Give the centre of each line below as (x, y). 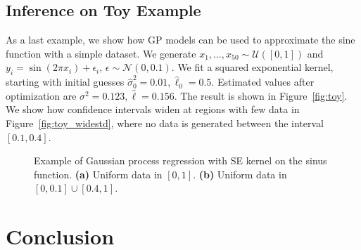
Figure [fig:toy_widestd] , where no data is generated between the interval (165, 123)
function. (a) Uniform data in (98, 174)
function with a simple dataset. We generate (101, 53)
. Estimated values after (263, 82)
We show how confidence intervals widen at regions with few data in (153, 109)
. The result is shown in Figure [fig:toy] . (261, 95)
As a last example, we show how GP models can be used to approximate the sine (180, 40)
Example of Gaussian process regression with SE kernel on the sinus (180, 160)
